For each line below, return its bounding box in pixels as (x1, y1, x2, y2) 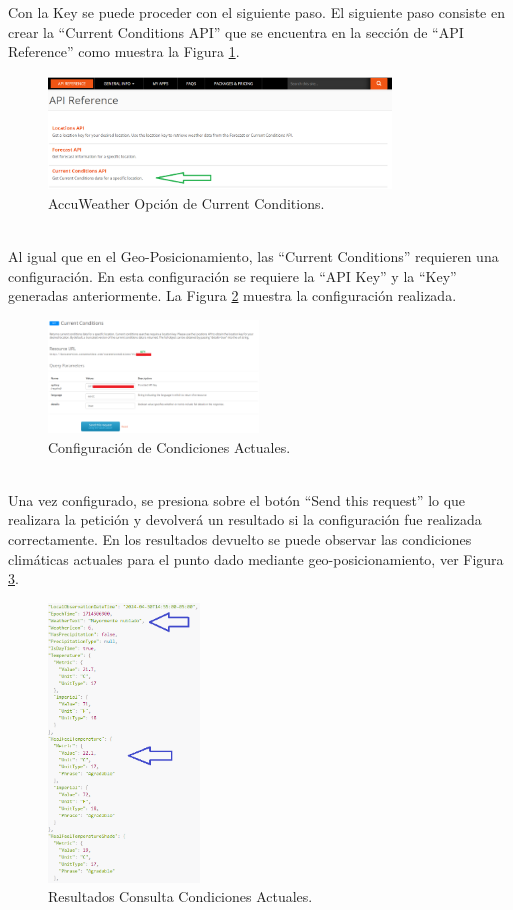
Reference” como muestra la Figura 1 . (8, 41, 240, 62)
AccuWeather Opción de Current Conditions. (48, 192, 325, 213)
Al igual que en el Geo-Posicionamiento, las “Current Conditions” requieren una (8, 245, 499, 266)
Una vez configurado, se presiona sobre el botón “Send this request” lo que (8, 489, 466, 510)
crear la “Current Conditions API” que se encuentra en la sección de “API (8, 21, 464, 42)
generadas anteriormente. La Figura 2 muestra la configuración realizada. (8, 285, 457, 306)
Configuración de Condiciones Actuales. (48, 436, 291, 457)
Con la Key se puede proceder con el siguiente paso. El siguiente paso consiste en (8, 2, 505, 22)
